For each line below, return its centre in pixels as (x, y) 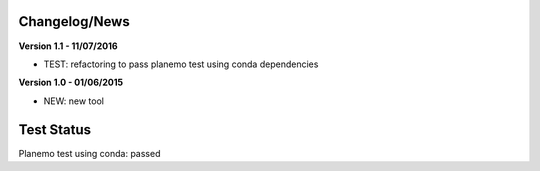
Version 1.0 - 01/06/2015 (71, 82)
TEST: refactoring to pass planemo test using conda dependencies (181, 64)
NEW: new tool (74, 101)
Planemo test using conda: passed (89, 153)
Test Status (55, 129)
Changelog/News (74, 21)
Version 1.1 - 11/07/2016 (68, 46)
